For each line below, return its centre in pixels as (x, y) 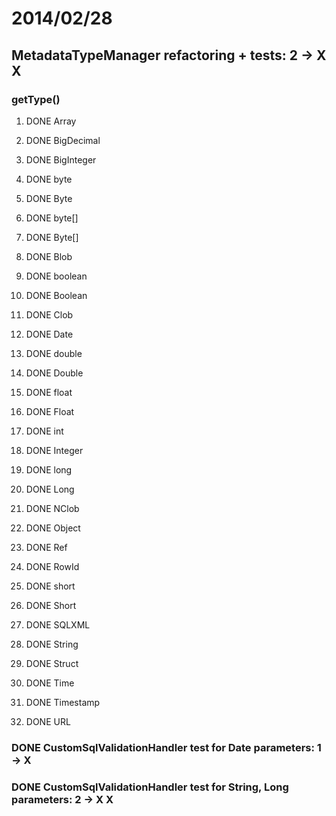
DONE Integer (54, 450)
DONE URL (48, 721)
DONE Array (51, 121)
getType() (36, 99)
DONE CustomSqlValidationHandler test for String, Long (150, 787)
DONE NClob (52, 508)
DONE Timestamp (63, 702)
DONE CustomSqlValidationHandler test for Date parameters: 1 (166, 747)
